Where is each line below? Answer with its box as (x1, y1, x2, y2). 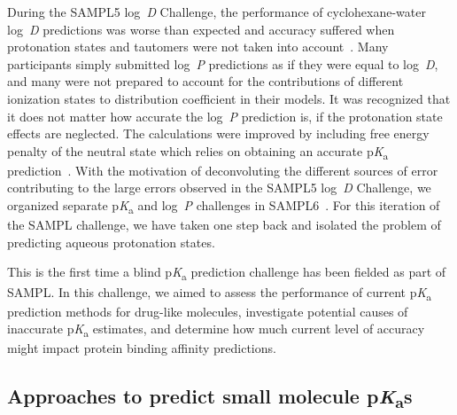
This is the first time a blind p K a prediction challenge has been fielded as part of (7, 262, 446, 284)
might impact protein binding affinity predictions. (7, 339, 276, 357)
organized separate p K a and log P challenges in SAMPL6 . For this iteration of (7, 196, 440, 216)
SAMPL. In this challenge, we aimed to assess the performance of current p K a (7, 282, 432, 303)
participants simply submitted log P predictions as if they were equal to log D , (7, 54, 438, 73)
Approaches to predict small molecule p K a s (7, 382, 413, 413)
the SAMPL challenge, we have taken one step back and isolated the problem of (7, 215, 441, 234)
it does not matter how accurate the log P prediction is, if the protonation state (7, 106, 443, 125)
